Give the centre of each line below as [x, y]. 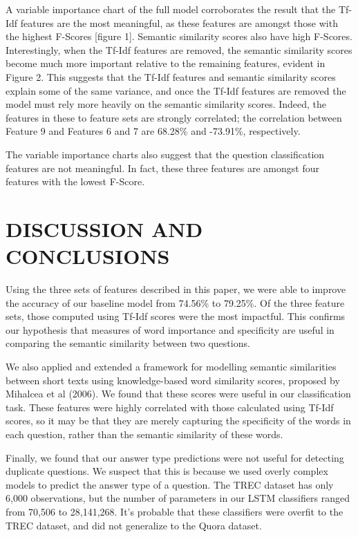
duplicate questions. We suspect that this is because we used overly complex [167, 471]
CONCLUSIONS [88, 256]
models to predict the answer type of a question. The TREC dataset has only [170, 484]
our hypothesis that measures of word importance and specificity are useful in [170, 329]
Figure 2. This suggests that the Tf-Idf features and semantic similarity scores [171, 76]
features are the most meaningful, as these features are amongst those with [179, 22]
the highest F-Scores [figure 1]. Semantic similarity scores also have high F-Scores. [179, 36]
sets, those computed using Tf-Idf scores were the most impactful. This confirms [176, 316]
